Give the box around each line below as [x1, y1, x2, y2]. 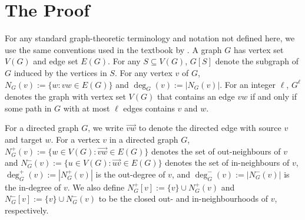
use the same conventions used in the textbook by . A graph [5, 43, 222, 55]
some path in [5, 101, 52, 114]
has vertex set [233, 43, 284, 55]
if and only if [250, 90, 297, 103]
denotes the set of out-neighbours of [151, 145, 281, 157]
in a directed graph [109, 133, 178, 146]
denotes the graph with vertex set [5, 90, 126, 103]
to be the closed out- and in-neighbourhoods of [98, 192, 268, 205]
